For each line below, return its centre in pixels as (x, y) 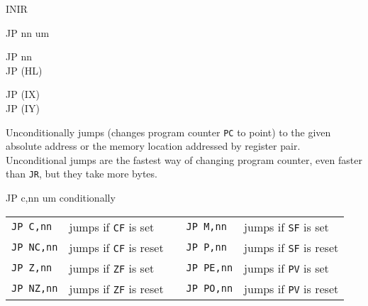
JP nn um (28, 32)
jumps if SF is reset (291, 247)
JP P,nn (206, 247)
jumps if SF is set (286, 226)
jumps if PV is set (286, 268)
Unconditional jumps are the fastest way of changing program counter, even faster (184, 159)
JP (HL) (24, 70)
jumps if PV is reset (291, 288)
